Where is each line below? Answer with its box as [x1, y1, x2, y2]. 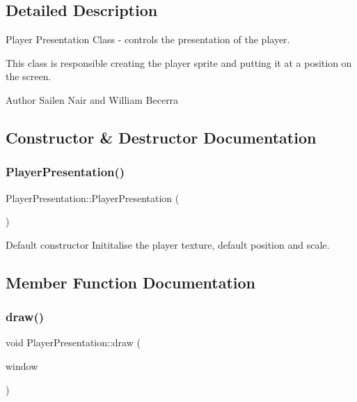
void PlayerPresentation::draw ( [6, 335, 141, 350]
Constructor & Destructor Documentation [6, 126, 317, 148]
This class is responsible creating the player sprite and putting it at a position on [6, 55, 352, 70]
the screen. [6, 69, 51, 84]
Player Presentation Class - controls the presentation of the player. [6, 32, 290, 47]
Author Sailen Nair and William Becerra [6, 92, 179, 107]
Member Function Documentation [6, 271, 256, 293]
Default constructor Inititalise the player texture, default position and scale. [6, 237, 330, 252]
